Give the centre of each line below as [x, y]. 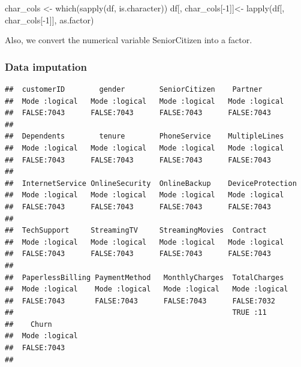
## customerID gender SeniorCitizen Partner [134, 89]
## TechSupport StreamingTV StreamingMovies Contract [136, 231]
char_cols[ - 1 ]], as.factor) [49, 19]
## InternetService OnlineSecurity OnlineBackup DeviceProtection [151, 183]
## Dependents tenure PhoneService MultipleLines [145, 136]
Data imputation [46, 66]
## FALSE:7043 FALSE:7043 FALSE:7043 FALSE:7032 [140, 301]
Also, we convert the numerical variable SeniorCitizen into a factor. [129, 40]
